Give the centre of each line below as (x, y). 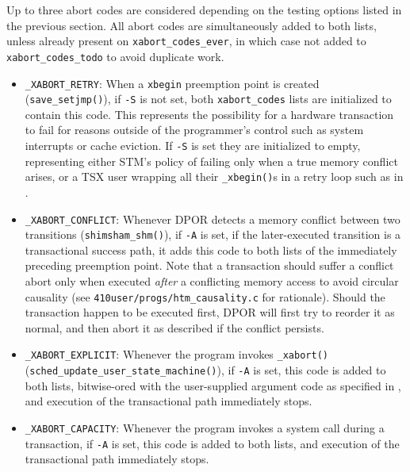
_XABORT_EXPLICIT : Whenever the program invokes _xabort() (176, 354)
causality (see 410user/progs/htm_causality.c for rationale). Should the (205, 296)
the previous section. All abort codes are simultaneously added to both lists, (192, 25)
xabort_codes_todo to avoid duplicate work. (115, 56)
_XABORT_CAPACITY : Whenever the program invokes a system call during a (205, 427)
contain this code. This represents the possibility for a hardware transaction (209, 114)
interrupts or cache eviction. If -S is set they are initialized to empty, (193, 145)
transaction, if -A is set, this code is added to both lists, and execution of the (212, 443)
